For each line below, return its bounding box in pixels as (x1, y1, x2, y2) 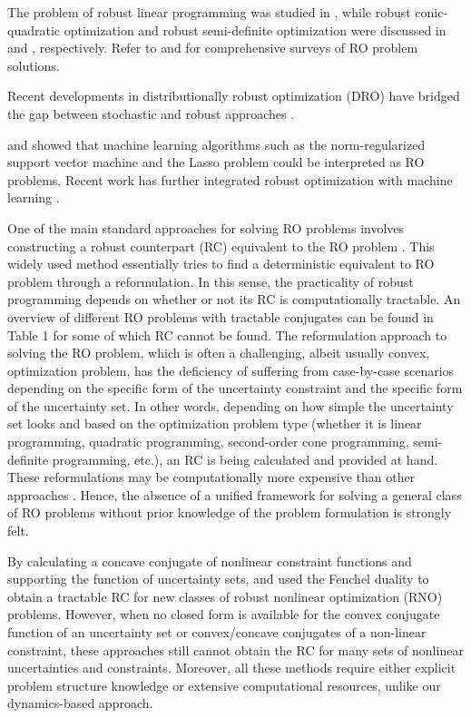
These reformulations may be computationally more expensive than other (7, 467, 416, 487)
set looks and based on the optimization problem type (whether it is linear (7, 414, 422, 433)
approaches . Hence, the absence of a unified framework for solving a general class (7, 485, 462, 504)
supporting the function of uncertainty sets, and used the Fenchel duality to (7, 569, 429, 588)
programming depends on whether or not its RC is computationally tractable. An (7, 290, 461, 309)
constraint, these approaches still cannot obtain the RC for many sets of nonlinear (7, 640, 464, 659)
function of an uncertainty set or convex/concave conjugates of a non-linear (7, 623, 427, 641)
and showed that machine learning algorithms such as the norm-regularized (7, 134, 426, 153)
